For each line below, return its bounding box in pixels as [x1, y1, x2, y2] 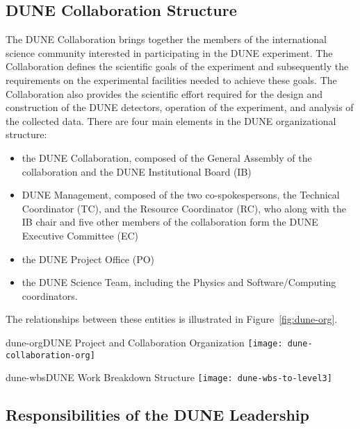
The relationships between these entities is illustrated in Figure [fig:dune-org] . [6, 312, 338, 326]
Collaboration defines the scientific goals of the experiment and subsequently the [6, 59, 349, 74]
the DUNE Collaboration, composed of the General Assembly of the [22, 150, 312, 165]
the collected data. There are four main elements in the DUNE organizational [6, 113, 336, 128]
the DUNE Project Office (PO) [22, 251, 155, 266]
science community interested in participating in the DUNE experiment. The [6, 45, 333, 60]
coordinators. [22, 288, 78, 303]
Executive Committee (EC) [22, 228, 138, 242]
